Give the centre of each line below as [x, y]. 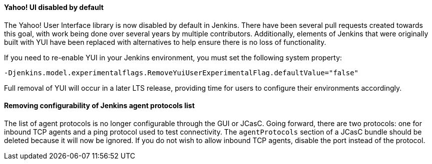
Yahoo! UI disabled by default [54, 7]
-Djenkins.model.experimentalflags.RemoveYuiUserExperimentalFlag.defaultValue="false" [181, 73]
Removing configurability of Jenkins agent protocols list [99, 106]
